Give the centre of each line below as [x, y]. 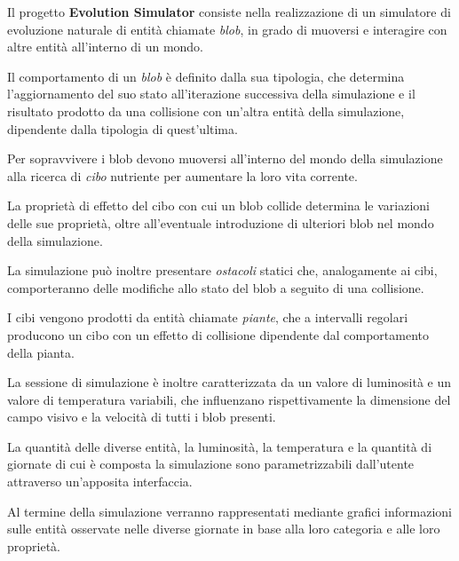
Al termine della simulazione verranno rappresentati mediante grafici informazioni [229, 511]
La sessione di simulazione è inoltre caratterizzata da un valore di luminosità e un [229, 382]
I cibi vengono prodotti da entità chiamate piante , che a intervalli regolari [208, 317]
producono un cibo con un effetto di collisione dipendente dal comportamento [218, 334]
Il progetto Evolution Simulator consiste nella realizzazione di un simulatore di [229, 12]
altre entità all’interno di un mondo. [106, 47]
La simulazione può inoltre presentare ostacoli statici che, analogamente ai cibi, [222, 270]
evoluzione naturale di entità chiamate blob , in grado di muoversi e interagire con [227, 29]
